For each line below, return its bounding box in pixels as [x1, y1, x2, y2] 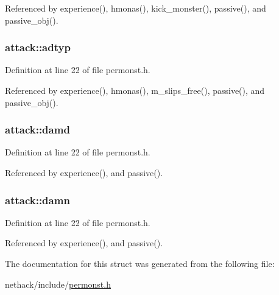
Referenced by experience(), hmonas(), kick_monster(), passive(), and [5, 2, 266, 14]
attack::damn [5, 192, 70, 207]
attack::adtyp [5, 40, 71, 55]
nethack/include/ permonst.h [5, 277, 111, 290]
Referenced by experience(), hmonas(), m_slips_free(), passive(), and [5, 84, 265, 96]
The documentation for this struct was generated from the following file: [5, 257, 275, 269]
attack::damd [5, 122, 70, 137]
